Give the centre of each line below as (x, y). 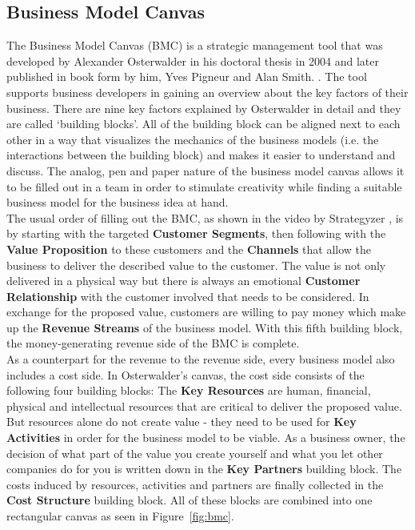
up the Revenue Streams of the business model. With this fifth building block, (205, 327)
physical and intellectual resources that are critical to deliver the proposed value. (204, 406)
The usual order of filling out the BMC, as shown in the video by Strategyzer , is (205, 217)
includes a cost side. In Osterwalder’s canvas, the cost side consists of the (186, 374)
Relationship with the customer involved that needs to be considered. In (188, 296)
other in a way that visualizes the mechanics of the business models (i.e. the (193, 139)
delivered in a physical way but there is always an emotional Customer (184, 281)
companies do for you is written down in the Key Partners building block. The (204, 469)
